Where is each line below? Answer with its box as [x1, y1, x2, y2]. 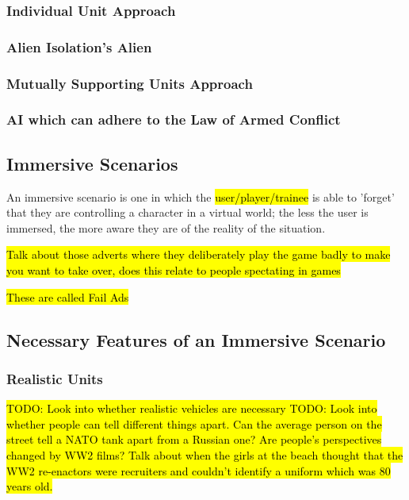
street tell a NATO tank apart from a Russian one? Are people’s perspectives [6, 431, 382, 448]
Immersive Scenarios [6, 151, 178, 175]
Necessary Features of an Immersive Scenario [6, 327, 386, 352]
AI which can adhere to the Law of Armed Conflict [6, 110, 341, 129]
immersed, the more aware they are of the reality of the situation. [6, 219, 326, 236]
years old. [6, 478, 53, 494]
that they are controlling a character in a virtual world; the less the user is [6, 204, 369, 221]
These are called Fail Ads [6, 288, 129, 305]
